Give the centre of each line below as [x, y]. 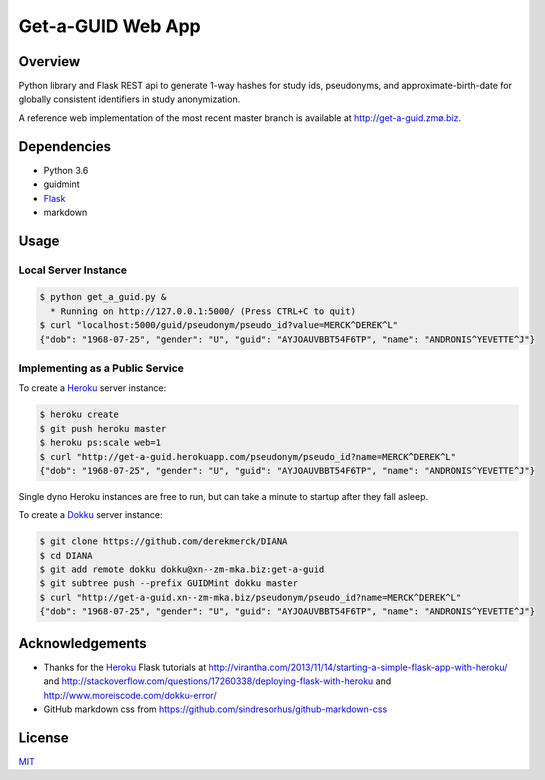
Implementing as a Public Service [101, 368]
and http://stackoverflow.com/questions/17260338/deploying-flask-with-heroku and [217, 681]
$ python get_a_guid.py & [103, 297]
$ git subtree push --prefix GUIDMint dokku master [169, 583]
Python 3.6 [66, 170]
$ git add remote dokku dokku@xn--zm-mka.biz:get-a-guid [182, 569]
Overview [49, 61]
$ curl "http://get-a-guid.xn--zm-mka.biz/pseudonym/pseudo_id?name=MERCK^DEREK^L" [250, 597]
